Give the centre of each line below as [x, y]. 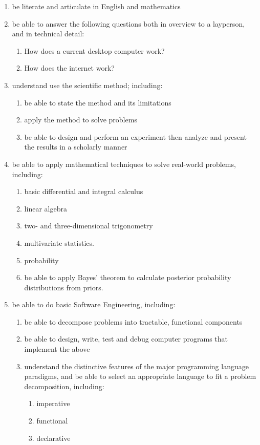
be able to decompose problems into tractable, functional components [133, 321]
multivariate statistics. [59, 242]
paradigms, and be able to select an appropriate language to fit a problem [140, 376]
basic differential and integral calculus [84, 191]
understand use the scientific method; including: [87, 85]
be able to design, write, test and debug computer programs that [126, 339]
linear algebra [46, 208]
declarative [53, 438]
